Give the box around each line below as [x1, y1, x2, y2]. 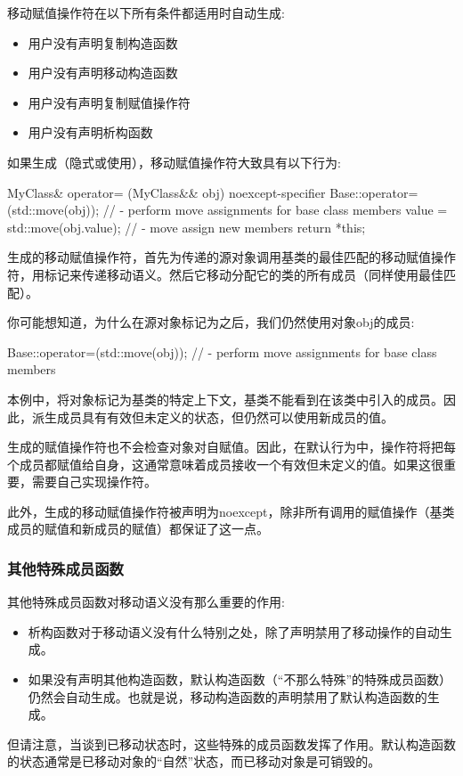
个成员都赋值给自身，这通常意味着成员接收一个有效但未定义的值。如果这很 [7, 454, 443, 473]
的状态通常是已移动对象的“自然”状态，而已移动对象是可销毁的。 [7, 752, 381, 771]
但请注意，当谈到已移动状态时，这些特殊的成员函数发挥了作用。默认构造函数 [7, 734, 456, 753]
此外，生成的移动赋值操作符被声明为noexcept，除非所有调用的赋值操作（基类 [7, 502, 455, 520]
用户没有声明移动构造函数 [28, 63, 178, 82]
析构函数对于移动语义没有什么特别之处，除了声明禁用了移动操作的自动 [28, 622, 440, 641]
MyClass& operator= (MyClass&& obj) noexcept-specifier [7, 183, 326, 201]
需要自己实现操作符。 [31, 472, 157, 491]
